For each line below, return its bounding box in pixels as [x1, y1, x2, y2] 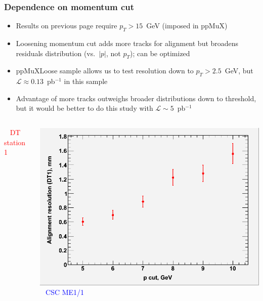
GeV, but [225, 65, 253, 76]
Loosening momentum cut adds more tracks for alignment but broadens [16, 38, 239, 49]
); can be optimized [130, 48, 190, 58]
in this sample [64, 76, 108, 87]
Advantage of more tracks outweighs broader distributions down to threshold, [16, 93, 256, 103]
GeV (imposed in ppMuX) [146, 20, 228, 31]
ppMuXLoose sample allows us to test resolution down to [16, 65, 194, 76]
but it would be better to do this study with [16, 103, 153, 113]
